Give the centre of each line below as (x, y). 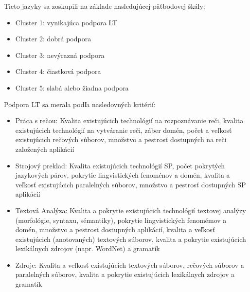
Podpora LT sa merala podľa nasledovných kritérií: (80, 104)
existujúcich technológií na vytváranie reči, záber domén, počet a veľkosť (124, 130)
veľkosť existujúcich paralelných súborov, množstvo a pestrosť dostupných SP (131, 184)
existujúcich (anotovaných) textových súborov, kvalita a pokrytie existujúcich (131, 239)
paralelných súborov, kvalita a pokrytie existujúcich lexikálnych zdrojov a (125, 274)
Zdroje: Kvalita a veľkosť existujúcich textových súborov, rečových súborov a (130, 265)
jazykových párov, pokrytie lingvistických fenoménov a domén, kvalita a (123, 175)
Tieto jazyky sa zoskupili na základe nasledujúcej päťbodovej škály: (105, 6)
